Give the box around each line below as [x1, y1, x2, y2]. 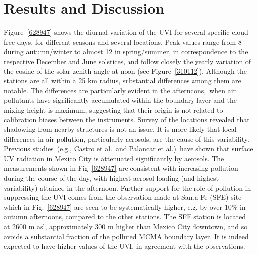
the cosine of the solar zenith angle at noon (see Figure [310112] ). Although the [4, 65, 247, 76]
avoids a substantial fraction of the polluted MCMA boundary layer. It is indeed [4, 231, 249, 241]
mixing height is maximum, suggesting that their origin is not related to [4, 104, 223, 115]
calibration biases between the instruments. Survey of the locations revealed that [4, 114, 250, 125]
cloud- [232, 27, 251, 37]
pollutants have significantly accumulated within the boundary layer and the [4, 95, 237, 105]
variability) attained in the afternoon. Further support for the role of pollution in [4, 182, 251, 192]
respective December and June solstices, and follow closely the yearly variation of [4, 56, 251, 66]
